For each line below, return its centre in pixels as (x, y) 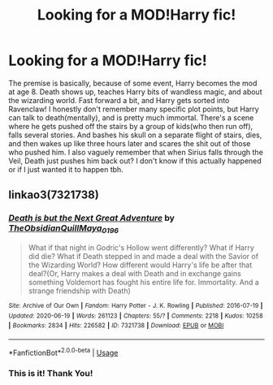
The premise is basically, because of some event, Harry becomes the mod (133, 83)
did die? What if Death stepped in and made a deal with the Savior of (143, 256)
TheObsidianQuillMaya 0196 (64, 229)
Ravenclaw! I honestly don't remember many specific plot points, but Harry (134, 109)
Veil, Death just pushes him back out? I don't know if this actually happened (135, 161)
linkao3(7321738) (54, 195)
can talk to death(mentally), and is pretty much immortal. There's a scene (131, 117)
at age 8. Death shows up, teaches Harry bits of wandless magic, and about (135, 92)
